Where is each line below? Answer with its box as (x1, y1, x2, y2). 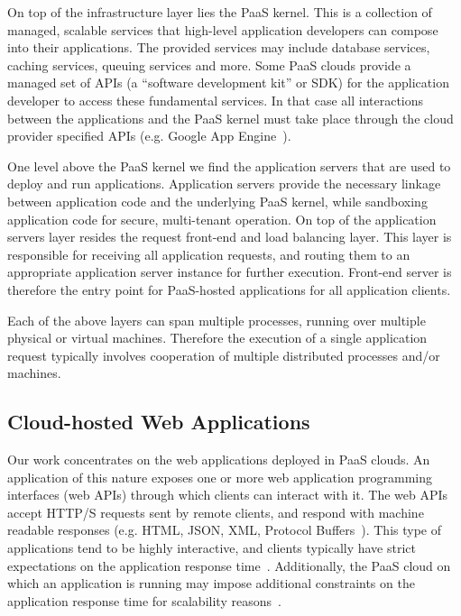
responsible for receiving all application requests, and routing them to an (7, 244, 410, 263)
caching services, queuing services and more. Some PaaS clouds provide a (7, 55, 411, 74)
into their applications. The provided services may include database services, (7, 38, 430, 57)
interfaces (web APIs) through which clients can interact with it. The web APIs (7, 485, 448, 504)
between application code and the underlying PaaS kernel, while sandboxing (7, 191, 428, 210)
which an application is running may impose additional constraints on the (7, 574, 415, 593)
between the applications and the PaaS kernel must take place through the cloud (7, 108, 454, 127)
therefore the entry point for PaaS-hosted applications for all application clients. (7, 280, 451, 299)
